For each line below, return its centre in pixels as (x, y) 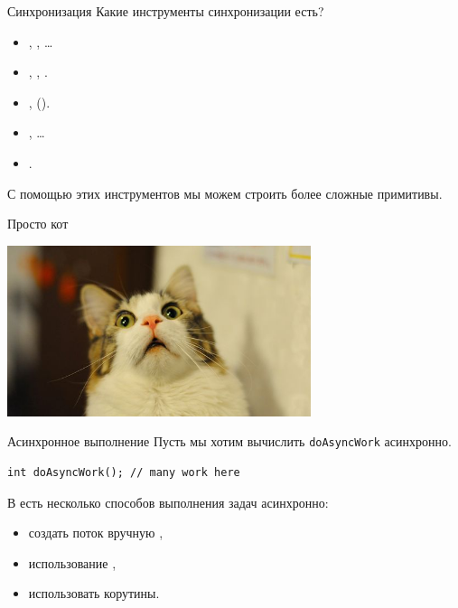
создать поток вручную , (96, 533)
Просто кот (38, 224)
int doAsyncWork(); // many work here (124, 472)
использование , (72, 562)
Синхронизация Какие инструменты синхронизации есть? (166, 11)
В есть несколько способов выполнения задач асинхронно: (168, 502)
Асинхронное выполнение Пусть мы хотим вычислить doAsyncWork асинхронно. (229, 441)
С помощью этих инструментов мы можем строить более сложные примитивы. (225, 193)
